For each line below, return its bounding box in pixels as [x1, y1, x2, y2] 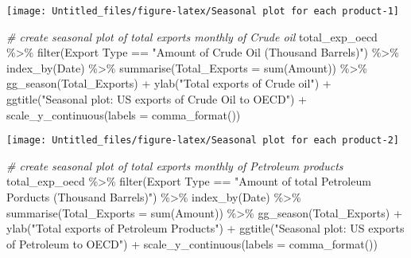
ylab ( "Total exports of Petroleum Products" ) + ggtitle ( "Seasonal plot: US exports [6, 220, 405, 236]
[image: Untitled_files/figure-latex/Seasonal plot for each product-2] [6, 135, 399, 147]
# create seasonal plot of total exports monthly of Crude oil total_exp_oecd [6, 28, 378, 45]
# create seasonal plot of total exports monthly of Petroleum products [6, 157, 343, 174]
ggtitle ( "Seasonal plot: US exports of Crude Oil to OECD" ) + [6, 91, 307, 107]
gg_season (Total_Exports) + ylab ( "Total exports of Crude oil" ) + [6, 75, 332, 92]
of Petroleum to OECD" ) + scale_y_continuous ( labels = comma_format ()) [6, 235, 378, 252]
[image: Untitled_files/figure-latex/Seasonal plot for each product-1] [6, 6, 399, 17]
